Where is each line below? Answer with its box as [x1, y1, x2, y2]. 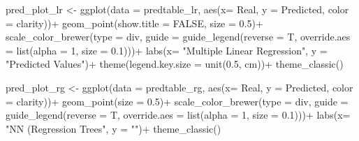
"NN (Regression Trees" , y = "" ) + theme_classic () [6, 121, 221, 135]
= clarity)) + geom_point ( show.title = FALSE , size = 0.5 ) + [6, 15, 263, 30]
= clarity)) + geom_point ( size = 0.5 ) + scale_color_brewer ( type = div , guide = [6, 94, 349, 108]
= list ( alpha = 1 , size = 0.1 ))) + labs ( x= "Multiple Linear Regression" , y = [6, 43, 328, 57]
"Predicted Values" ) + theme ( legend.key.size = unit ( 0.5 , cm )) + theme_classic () [6, 57, 344, 71]
